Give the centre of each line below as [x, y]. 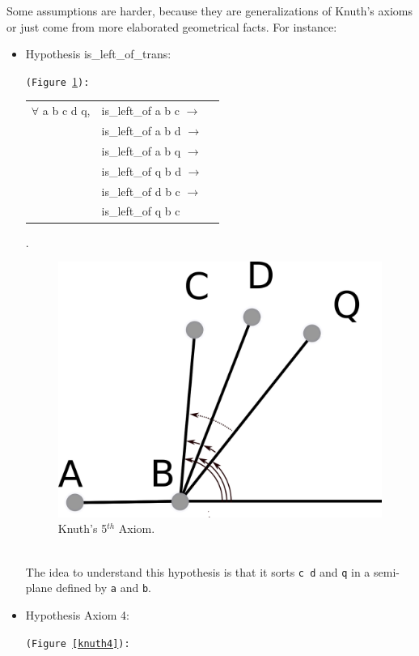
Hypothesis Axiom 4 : [77, 614]
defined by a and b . [104, 588]
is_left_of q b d [141, 170]
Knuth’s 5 [83, 528]
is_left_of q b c [141, 211]
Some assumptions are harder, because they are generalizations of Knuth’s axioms [209, 11]
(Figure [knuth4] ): [78, 643]
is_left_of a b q [141, 150]
